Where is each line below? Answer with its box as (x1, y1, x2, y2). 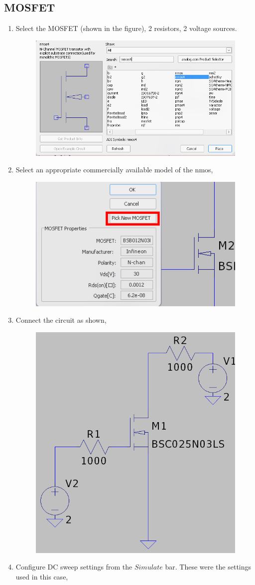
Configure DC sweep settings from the (15, 562, 132, 572)
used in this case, (15, 571, 68, 582)
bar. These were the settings (165, 562, 252, 572)
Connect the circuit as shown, (15, 315, 107, 325)
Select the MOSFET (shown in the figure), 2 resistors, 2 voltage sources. (15, 23, 237, 33)
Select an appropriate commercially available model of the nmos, (15, 164, 213, 175)
